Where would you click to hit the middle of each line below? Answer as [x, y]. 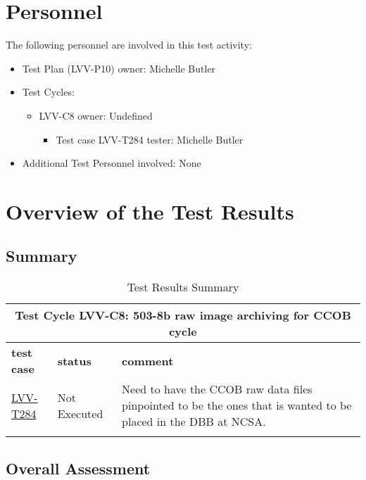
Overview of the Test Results [150, 211]
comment [148, 360]
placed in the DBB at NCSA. [194, 422]
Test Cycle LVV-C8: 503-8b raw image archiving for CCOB [183, 315]
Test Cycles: [48, 92]
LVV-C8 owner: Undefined [96, 115]
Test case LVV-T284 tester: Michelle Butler [150, 139]
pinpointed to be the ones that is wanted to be [237, 405]
